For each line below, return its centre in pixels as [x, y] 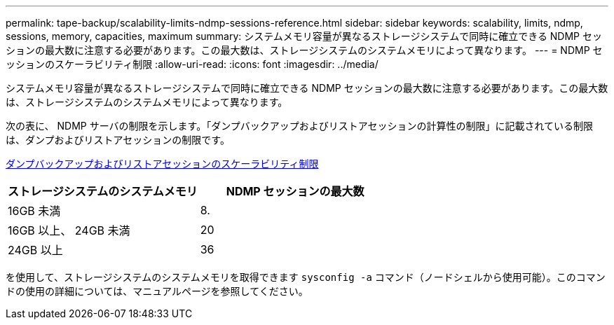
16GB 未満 [34, 211]
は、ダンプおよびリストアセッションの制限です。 [118, 140]
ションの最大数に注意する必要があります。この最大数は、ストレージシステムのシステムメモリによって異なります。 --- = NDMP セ [304, 50]
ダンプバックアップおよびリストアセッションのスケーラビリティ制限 [162, 164]
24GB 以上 [35, 250]
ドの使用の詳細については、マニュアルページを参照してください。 [157, 291]
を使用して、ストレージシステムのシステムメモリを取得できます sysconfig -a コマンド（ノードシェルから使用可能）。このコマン [306, 277]
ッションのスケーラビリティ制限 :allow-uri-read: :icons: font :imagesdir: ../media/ [192, 64]
